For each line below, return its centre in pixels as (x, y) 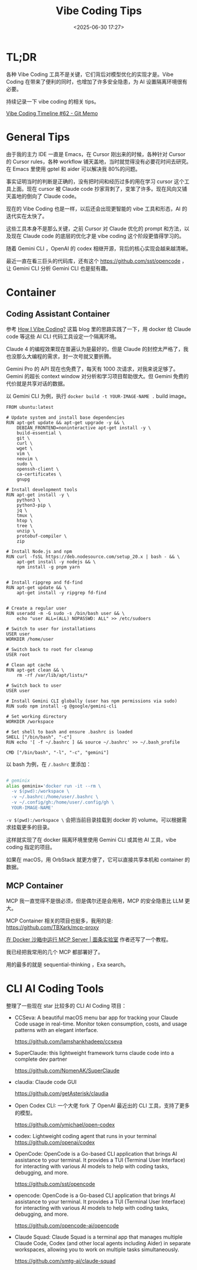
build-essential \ (39, 433)
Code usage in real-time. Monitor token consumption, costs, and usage (101, 1024)
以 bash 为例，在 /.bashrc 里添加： (49, 764)
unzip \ (26, 531)
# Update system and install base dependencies (66, 417)
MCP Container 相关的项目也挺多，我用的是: (60, 921)
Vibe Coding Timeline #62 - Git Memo (52, 113)
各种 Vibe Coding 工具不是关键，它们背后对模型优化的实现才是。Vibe (90, 74)
